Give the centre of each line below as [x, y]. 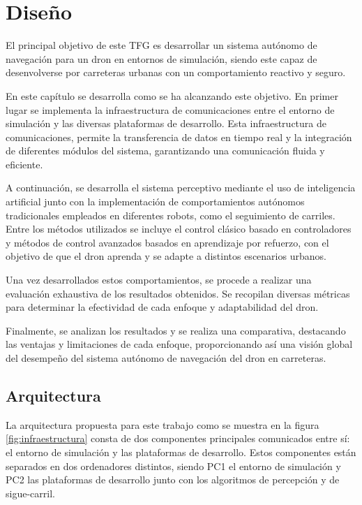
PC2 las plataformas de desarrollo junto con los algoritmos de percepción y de [173, 480]
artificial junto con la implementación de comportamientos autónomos [155, 202]
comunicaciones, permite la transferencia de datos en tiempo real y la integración [179, 137]
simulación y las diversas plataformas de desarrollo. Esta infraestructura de [166, 123]
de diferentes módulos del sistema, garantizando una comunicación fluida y [165, 151]
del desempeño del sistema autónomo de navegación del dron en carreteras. [166, 358]
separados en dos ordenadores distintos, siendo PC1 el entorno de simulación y [173, 466]
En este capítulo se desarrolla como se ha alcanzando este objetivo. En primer [172, 95]
